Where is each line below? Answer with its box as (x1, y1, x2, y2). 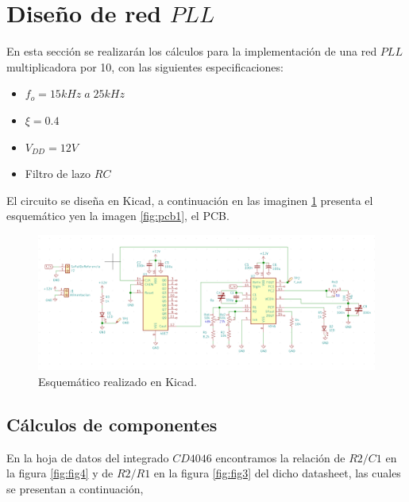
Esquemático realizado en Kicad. (38, 373, 197, 390)
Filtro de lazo (25, 165, 91, 182)
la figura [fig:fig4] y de (6, 465, 114, 481)
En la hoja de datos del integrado (6, 449, 169, 465)
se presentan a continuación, (6, 481, 144, 497)
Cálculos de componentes (6, 412, 218, 437)
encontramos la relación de (215, 449, 345, 465)
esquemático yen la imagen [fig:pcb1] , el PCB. (6, 207, 230, 224)
